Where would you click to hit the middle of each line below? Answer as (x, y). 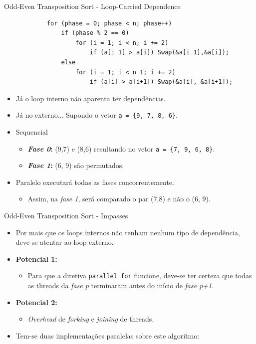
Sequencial (32, 132)
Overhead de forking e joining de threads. (91, 319)
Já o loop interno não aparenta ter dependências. (91, 98)
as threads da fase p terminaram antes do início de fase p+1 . (121, 285)
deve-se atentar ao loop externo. (65, 242)
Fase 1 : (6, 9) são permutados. (76, 165)
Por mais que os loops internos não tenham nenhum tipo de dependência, (128, 232)
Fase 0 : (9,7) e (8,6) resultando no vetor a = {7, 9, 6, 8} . (121, 148)
